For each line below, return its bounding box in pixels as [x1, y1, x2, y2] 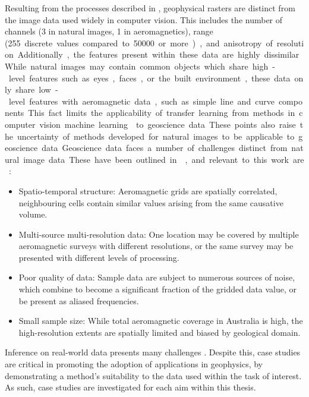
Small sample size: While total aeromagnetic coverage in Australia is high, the [18, 314, 303, 327]
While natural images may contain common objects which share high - [5, 59, 275, 72]
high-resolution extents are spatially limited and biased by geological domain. [18, 326, 301, 338]
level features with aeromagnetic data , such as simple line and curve [8, 94, 275, 107]
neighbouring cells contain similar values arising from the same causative [18, 196, 283, 209]
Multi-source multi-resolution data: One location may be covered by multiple [18, 228, 299, 240]
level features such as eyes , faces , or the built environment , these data [8, 71, 291, 84]
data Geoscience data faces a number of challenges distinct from [42, 141, 288, 154]
